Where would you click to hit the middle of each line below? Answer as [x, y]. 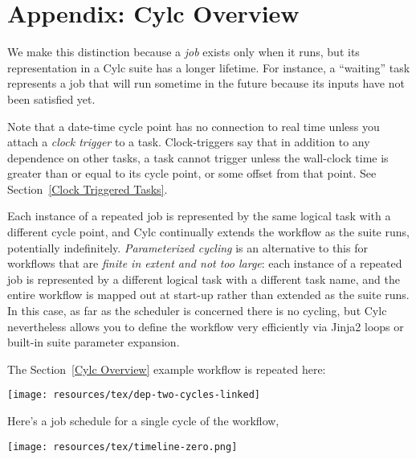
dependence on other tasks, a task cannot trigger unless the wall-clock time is [198, 157]
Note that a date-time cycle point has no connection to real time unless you [194, 126]
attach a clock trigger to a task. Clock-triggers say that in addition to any [189, 142]
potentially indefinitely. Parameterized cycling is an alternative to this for [188, 247]
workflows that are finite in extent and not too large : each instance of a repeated [205, 263]
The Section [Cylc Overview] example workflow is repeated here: [167, 369]
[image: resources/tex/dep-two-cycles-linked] [134, 395]
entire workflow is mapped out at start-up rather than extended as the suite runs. [208, 295]
